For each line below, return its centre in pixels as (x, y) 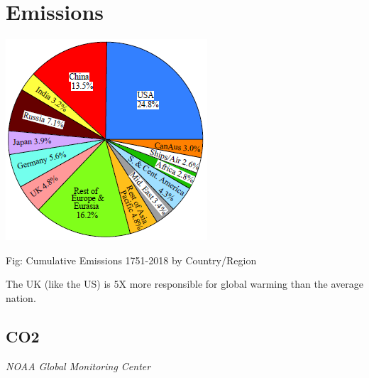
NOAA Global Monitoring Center (78, 366)
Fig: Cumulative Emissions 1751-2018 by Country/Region (131, 260)
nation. (21, 297)
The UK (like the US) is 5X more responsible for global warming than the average (185, 284)
